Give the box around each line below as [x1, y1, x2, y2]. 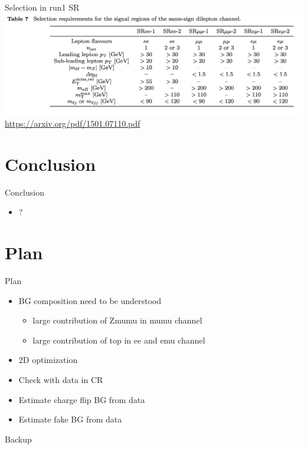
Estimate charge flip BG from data [18, 393, 145, 405]
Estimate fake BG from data [18, 413, 122, 425]
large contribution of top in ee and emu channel [32, 334, 205, 346]
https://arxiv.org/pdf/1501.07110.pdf [5, 117, 141, 129]
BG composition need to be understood [18, 294, 162, 306]
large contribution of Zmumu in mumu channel [32, 314, 203, 326]
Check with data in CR [18, 373, 103, 385]
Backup [5, 433, 32, 445]
